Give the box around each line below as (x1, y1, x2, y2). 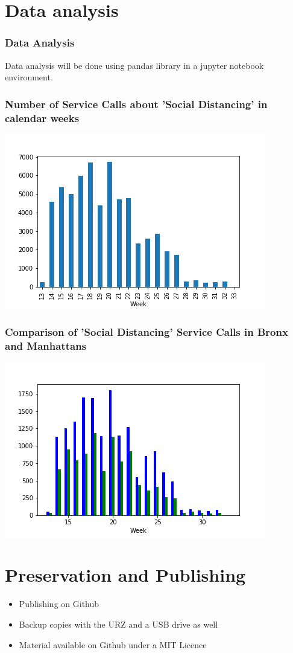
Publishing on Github (19, 597, 99, 610)
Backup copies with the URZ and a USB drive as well (19, 617, 218, 630)
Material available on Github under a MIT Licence (19, 638, 207, 651)
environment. (5, 71, 53, 83)
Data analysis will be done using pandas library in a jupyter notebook (5, 59, 264, 71)
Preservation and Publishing (5, 562, 246, 587)
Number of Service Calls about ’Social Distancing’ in (5, 96, 268, 111)
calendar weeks (5, 110, 80, 125)
